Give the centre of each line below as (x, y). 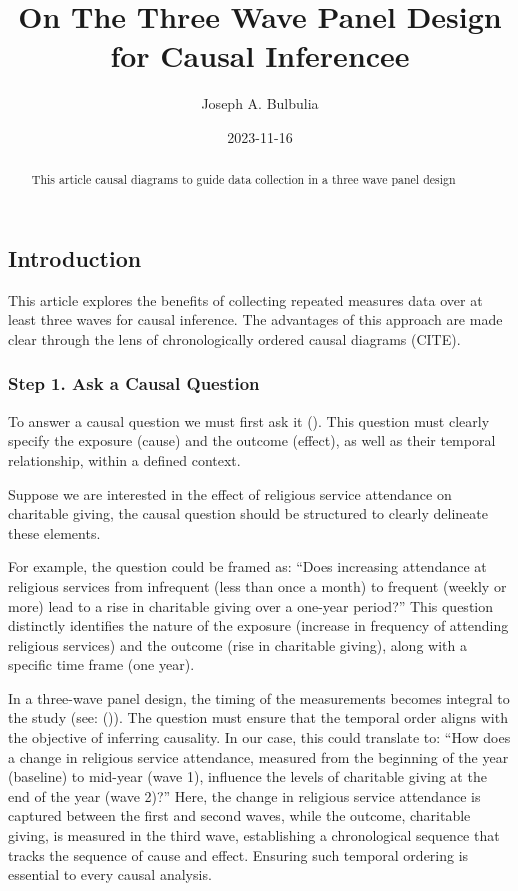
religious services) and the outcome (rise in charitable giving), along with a (237, 644)
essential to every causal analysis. (110, 874)
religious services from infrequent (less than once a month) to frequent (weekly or (257, 585)
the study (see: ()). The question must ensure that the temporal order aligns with (258, 717)
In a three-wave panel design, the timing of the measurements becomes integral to (259, 697)
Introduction (75, 257)
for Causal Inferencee (260, 55)
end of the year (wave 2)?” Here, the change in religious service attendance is (244, 795)
